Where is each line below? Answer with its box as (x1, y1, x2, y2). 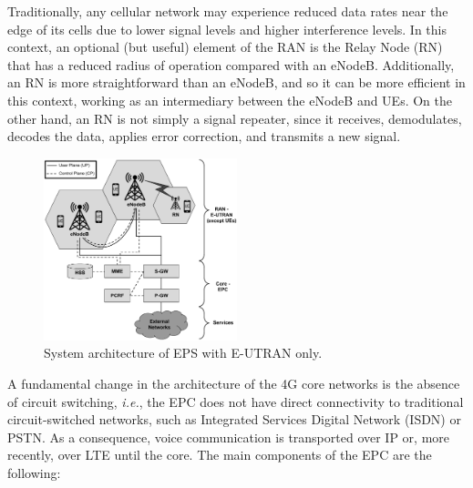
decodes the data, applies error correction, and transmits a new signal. (7, 127, 401, 146)
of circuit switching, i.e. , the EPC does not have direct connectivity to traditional (7, 391, 464, 411)
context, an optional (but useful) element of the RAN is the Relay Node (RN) (7, 37, 443, 56)
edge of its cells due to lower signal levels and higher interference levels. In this (7, 19, 447, 38)
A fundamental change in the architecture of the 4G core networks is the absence (7, 373, 460, 392)
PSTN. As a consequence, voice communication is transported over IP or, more (7, 427, 450, 446)
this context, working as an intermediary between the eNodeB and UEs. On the (7, 90, 452, 109)
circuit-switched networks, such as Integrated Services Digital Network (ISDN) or (7, 410, 461, 429)
